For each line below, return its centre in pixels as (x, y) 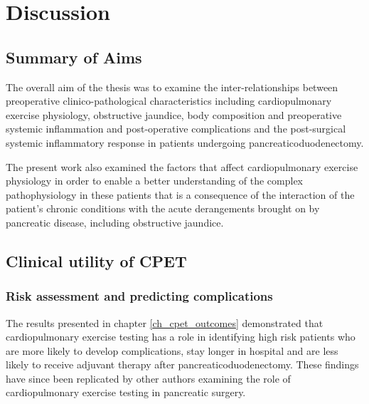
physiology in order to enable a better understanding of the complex (155, 181)
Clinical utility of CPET (96, 260)
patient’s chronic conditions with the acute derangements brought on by (163, 208)
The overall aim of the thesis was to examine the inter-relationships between (172, 87)
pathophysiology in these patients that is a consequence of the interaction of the (180, 194)
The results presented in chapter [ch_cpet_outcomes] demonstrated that (165, 322)
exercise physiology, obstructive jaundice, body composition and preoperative (174, 114)
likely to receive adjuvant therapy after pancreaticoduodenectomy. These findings (182, 364)
